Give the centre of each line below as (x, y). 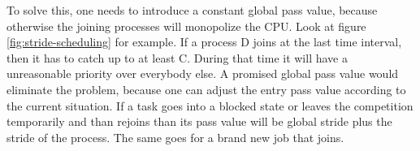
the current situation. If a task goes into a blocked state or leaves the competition (210, 105)
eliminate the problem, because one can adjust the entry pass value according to (206, 89)
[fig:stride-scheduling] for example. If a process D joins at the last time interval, (204, 42)
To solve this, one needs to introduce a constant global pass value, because (192, 10)
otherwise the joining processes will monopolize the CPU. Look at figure (186, 26)
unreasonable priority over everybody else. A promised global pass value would (203, 73)
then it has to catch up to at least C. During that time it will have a (177, 57)
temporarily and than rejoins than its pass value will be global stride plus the (199, 121)
